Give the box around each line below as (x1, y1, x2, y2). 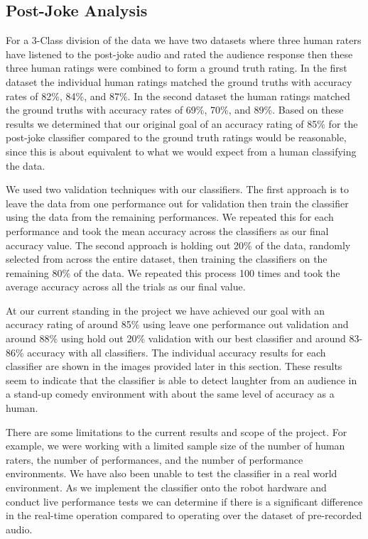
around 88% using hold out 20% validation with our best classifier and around (6, 331, 346, 346)
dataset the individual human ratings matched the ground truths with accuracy (6, 74, 352, 89)
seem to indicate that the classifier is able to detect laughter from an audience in (6, 372, 357, 387)
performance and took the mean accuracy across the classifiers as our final (6, 223, 329, 238)
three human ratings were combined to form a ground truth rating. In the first (6, 60, 347, 75)
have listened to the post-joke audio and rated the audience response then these (6, 46, 353, 61)
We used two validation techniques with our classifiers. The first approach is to (6, 182, 349, 197)
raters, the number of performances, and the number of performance (6, 452, 303, 467)
